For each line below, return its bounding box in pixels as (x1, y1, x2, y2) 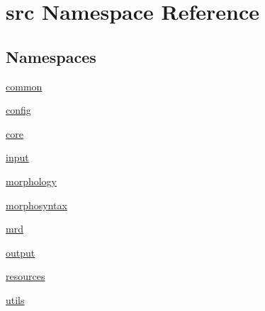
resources (6, 269, 45, 283)
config (6, 102, 31, 117)
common (6, 78, 43, 93)
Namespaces (6, 45, 96, 67)
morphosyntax (6, 197, 67, 212)
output (6, 245, 35, 259)
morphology (6, 173, 57, 188)
